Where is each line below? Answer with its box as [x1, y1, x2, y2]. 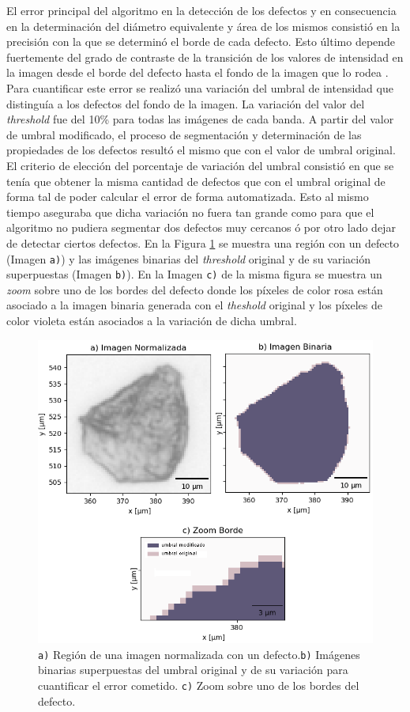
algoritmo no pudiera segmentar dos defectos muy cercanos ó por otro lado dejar [6, 219, 396, 236]
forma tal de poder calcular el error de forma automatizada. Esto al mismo [6, 188, 369, 205]
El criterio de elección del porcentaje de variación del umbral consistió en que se [6, 157, 394, 173]
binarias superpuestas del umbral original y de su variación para [38, 661, 348, 678]
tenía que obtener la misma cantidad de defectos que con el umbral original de [6, 172, 386, 189]
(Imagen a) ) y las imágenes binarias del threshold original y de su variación [6, 250, 371, 267]
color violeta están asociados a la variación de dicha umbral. [6, 312, 297, 328]
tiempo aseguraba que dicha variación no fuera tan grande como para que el [6, 203, 374, 220]
